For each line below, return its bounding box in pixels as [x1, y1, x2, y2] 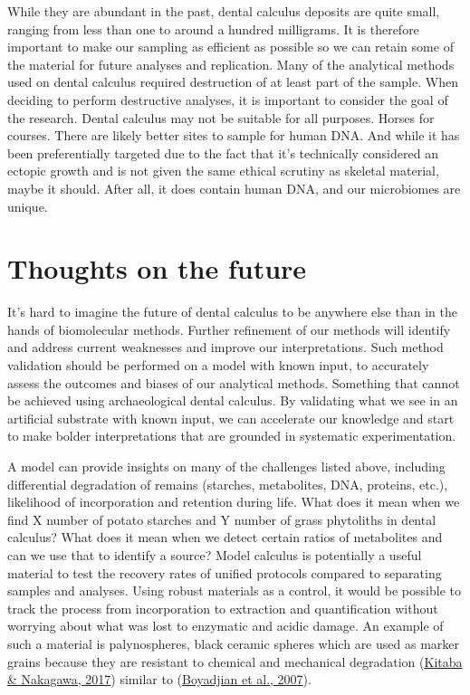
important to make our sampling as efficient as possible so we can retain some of [7, 37, 454, 56]
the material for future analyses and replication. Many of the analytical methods [7, 54, 455, 73]
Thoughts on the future [7, 250, 307, 287]
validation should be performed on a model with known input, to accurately [7, 356, 429, 375]
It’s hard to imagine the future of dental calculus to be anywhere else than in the [7, 302, 457, 321]
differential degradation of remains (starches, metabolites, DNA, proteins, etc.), [7, 474, 448, 493]
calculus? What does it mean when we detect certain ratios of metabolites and [7, 528, 443, 547]
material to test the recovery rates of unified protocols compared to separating [7, 563, 442, 582]
